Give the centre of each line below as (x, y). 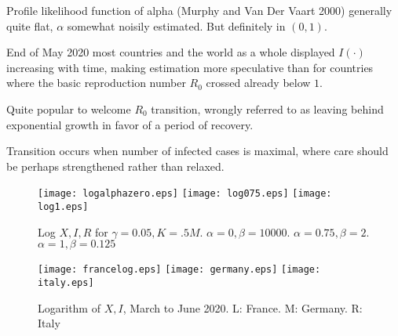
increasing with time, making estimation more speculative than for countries (190, 67)
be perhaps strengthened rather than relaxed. (115, 166)
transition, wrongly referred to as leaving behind (267, 108)
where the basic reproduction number (96, 83)
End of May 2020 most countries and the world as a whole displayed (171, 52)
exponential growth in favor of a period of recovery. (130, 124)
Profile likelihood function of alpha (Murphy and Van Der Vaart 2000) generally (199, 10)
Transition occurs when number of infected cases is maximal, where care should (197, 151)
